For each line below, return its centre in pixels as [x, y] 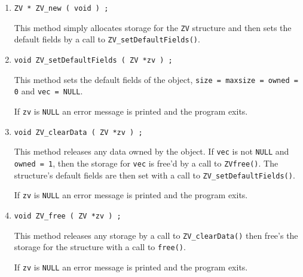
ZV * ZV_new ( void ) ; [61, 8]
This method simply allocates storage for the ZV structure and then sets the [153, 27]
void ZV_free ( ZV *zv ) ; [68, 216]
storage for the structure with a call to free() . [100, 247]
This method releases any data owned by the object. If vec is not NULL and [151, 151]
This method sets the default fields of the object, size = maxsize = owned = [156, 79]
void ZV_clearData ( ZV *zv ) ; [78, 132]
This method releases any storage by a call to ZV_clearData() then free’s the [156, 235]
